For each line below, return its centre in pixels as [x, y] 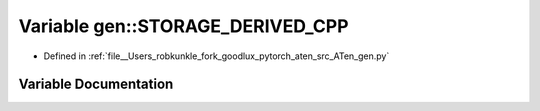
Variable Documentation [96, 84]
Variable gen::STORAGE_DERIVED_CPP [183, 26]
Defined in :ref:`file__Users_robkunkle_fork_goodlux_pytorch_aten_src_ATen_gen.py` [216, 56]
